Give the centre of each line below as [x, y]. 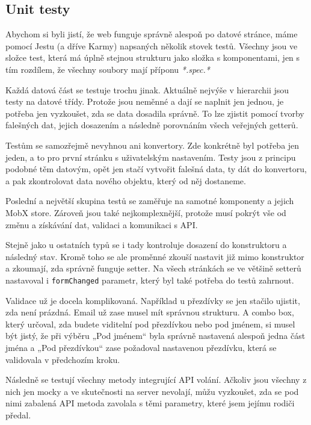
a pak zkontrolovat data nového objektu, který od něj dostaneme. [126, 180]
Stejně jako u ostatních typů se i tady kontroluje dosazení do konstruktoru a [146, 245]
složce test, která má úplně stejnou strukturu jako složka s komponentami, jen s [153, 57]
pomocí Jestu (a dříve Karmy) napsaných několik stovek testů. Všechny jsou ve [152, 45]
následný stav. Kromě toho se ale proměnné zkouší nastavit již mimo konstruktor [155, 256]
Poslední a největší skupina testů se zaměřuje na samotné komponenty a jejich [150, 201]
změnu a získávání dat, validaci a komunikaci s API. [102, 224]
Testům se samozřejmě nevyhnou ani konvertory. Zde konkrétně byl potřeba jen [152, 145]
